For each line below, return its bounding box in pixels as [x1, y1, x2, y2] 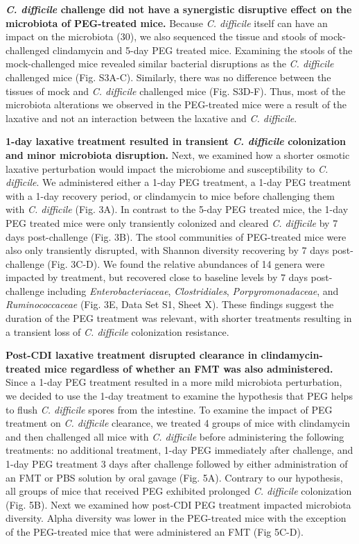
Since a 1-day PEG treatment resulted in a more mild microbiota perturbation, [6, 375, 342, 389]
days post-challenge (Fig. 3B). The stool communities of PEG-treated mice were [6, 229, 347, 244]
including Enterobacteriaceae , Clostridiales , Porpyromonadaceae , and [47, 283, 339, 298]
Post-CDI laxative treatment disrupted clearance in [6, 348, 258, 362]
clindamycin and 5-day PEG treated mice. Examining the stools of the [53, 42, 353, 57]
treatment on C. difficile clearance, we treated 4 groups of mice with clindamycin [6, 416, 350, 430]
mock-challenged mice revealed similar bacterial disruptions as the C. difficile [6, 56, 334, 71]
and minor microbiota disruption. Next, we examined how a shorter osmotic [6, 147, 350, 162]
